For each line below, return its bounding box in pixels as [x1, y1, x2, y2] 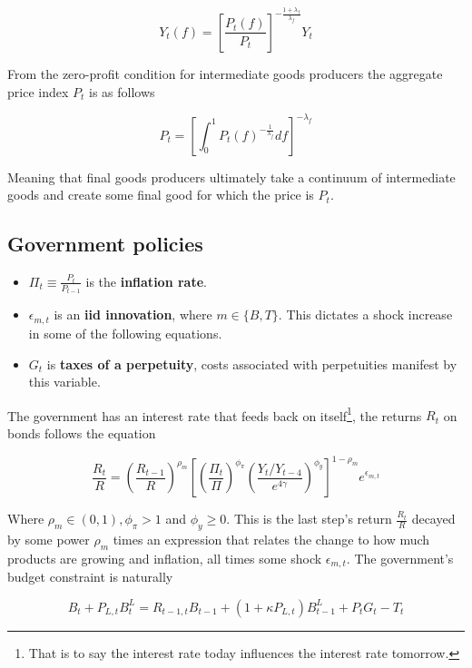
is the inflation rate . [85, 271, 207, 290]
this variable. [28, 372, 101, 391]
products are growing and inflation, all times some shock [7, 548, 322, 567]
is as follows [88, 82, 155, 101]
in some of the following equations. [28, 323, 222, 342]
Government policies [7, 230, 203, 258]
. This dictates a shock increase [278, 305, 453, 324]
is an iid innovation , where [54, 305, 212, 324]
